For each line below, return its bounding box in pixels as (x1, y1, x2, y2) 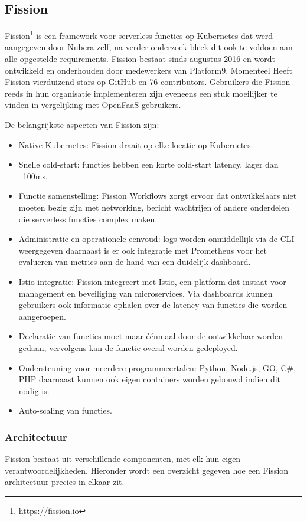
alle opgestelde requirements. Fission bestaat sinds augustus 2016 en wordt (5, 53, 275, 65)
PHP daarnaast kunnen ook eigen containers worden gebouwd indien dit (18, 373, 281, 385)
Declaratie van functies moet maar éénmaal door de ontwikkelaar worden (18, 330, 283, 342)
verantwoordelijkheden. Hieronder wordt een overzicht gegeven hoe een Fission (5, 464, 289, 476)
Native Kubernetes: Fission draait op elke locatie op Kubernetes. (18, 138, 253, 150)
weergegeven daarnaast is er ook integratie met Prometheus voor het (18, 244, 267, 256)
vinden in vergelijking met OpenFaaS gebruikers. (5, 99, 181, 111)
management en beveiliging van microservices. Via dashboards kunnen (18, 287, 273, 299)
